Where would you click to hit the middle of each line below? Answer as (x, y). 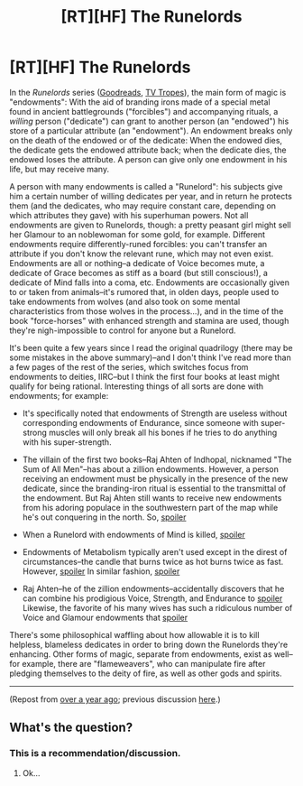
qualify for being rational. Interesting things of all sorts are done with (137, 386)
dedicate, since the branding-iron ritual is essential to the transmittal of (154, 488)
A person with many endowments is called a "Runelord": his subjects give (146, 186)
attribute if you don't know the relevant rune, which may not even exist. (142, 254)
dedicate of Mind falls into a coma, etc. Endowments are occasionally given (150, 282)
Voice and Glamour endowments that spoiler (105, 617)
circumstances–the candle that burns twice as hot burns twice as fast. (153, 561)
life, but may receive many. (60, 169)
